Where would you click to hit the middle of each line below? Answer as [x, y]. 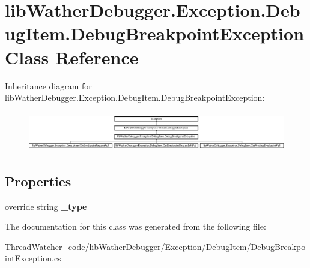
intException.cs [33, 258]
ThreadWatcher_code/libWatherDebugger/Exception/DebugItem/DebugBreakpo [155, 246]
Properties [38, 181]
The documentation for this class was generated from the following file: [135, 226]
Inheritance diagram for [48, 85]
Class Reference [72, 57]
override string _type [46, 206]
